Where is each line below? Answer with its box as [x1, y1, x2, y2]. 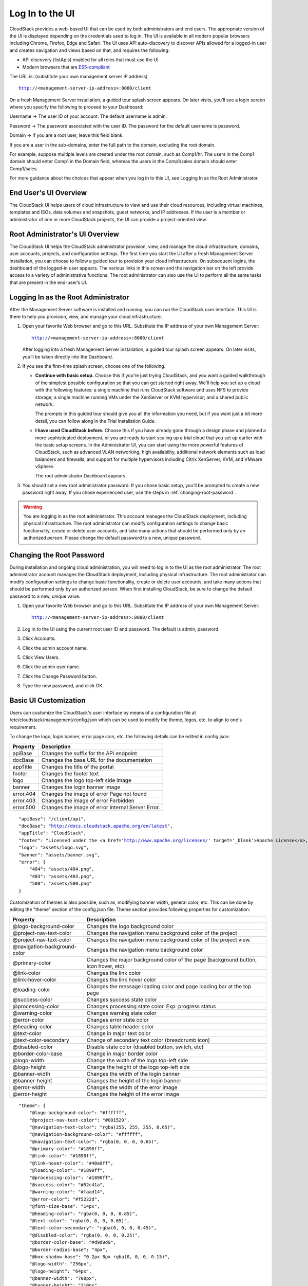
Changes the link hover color [86, 976, 157, 983]
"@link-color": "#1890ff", [29, 1153, 98, 1159]
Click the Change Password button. [22, 673, 98, 679]
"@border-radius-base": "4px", [29, 1246, 108, 1253]
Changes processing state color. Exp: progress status [86, 1003, 216, 1010]
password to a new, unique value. [9, 593, 81, 599]
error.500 [12, 803, 35, 811]
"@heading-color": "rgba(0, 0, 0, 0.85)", [29, 1210, 138, 1217]
